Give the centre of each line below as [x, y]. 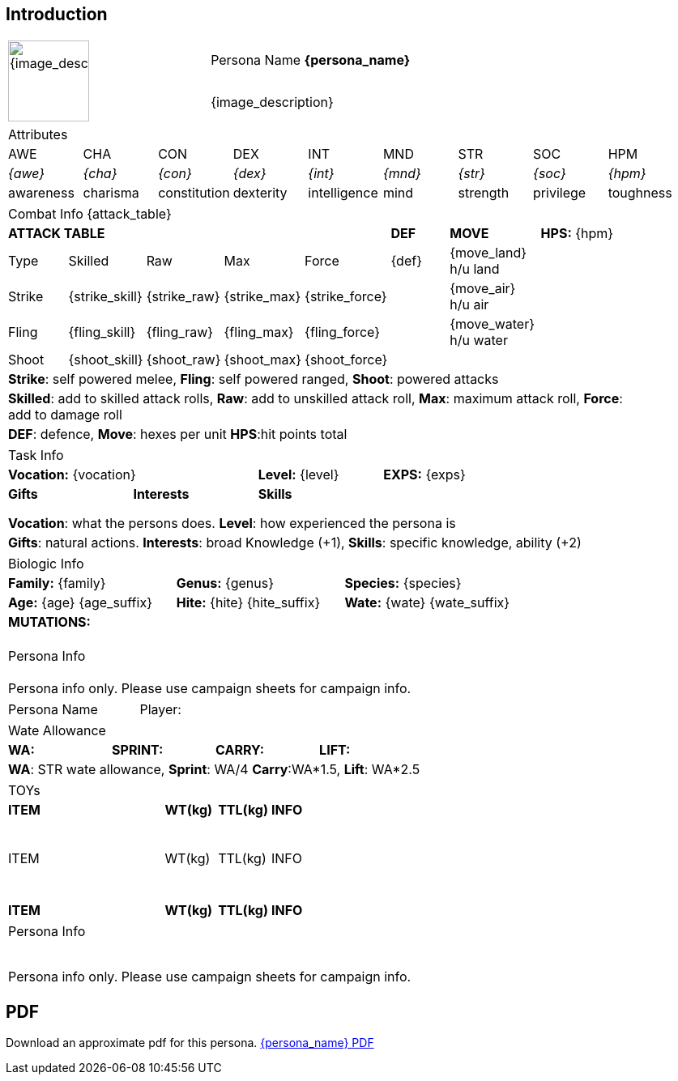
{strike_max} [262, 297]
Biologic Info [46, 564]
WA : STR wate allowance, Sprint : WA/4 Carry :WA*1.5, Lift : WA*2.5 [214, 770]
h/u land [475, 269]
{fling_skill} [102, 332]
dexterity [260, 193]
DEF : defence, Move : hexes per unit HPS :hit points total [178, 434]
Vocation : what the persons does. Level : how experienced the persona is [232, 523]
